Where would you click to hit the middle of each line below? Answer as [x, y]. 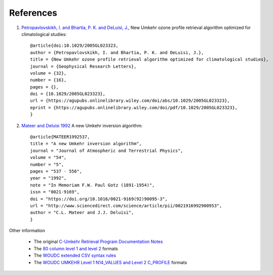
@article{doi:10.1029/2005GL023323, [74, 46]
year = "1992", [48, 178]
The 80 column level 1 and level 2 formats [76, 248]
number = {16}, [48, 80]
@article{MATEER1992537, [60, 137]
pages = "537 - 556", [56, 171]
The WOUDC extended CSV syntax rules [75, 255]
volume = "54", [48, 158]
